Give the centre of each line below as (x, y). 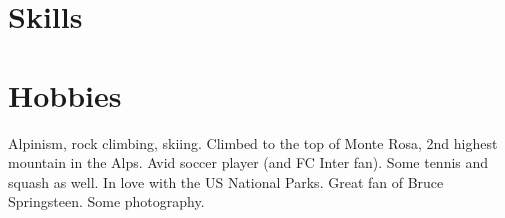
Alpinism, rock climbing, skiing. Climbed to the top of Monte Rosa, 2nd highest (253, 142)
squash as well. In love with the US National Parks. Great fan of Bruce (226, 181)
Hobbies (65, 94)
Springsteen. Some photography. (106, 201)
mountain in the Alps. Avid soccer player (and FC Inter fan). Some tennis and (248, 162)
